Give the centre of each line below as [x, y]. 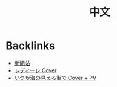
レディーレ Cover [36, 70]
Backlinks [30, 46]
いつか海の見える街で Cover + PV [55, 78]
